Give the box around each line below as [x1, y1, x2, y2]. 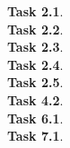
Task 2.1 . [7, 2, 64, 20]
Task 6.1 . [7, 108, 64, 127]
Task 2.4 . [7, 54, 64, 74]
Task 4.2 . [7, 90, 64, 109]
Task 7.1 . [7, 126, 64, 145]
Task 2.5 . [7, 73, 64, 92]
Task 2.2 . [7, 19, 64, 38]
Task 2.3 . [7, 37, 64, 56]
